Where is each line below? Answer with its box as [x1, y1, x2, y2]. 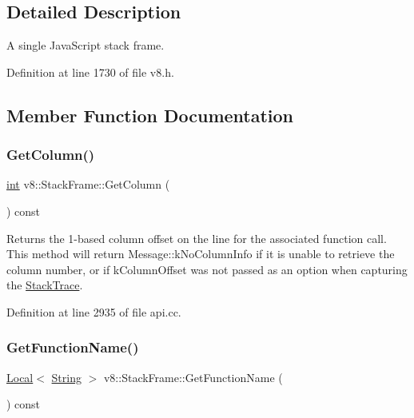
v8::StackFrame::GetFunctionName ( [103, 368, 283, 385]
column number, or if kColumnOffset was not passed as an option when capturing [6, 261, 408, 277]
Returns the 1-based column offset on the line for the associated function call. [6, 229, 387, 246]
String [51, 368, 82, 385]
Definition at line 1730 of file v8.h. [6, 63, 174, 80]
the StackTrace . [6, 277, 83, 293]
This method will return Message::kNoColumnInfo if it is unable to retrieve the [6, 245, 395, 262]
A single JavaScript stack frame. [6, 37, 165, 54]
